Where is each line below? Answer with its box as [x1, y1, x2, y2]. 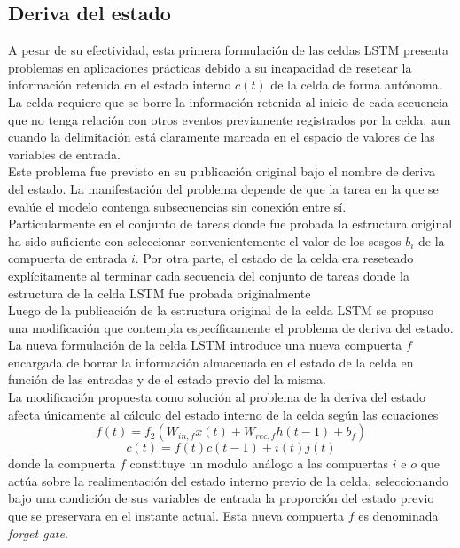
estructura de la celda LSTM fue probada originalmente [8, 283, 311, 302]
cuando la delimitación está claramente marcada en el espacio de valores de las [8, 127, 435, 146]
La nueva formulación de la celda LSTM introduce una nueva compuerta [8, 336, 402, 354]
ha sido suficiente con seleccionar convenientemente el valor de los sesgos [8, 231, 402, 250]
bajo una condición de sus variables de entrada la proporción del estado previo [8, 489, 434, 507]
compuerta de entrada [8, 249, 128, 267]
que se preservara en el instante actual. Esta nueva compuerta [8, 506, 345, 525]
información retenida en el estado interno [8, 75, 231, 94]
